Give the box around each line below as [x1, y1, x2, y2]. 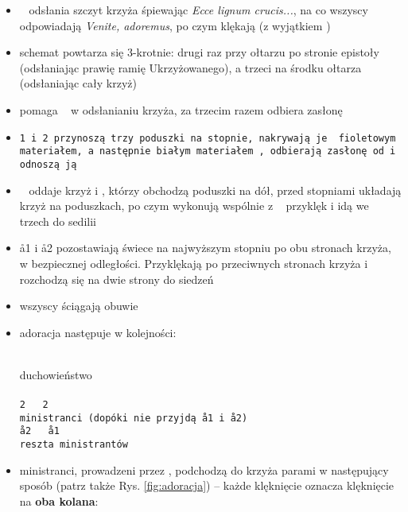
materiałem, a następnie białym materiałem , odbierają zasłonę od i [19, 145, 396, 157]
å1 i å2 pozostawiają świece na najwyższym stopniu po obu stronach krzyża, [19, 239, 391, 256]
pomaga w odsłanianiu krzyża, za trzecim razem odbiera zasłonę [19, 101, 343, 118]
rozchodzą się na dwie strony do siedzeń [19, 270, 214, 287]
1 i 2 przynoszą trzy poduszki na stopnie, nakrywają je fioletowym [19, 132, 396, 144]
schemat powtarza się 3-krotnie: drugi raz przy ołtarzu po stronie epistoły [19, 44, 379, 60]
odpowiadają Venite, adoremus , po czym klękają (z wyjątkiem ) [19, 17, 331, 33]
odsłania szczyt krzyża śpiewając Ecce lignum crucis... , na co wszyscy [29, 2, 368, 17]
